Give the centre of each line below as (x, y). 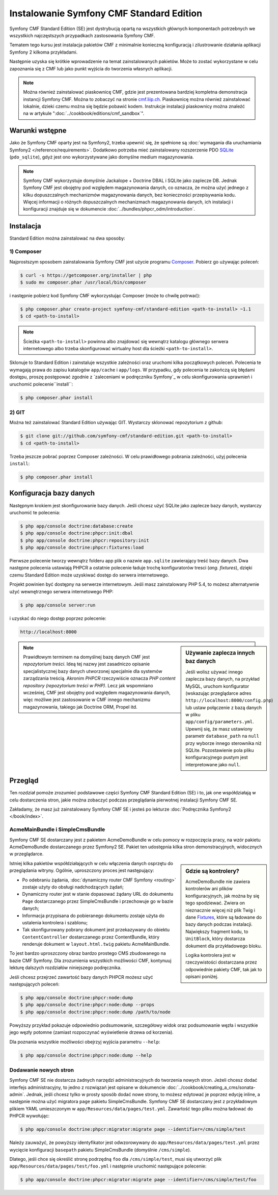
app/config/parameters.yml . (220, 722)
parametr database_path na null (223, 736)
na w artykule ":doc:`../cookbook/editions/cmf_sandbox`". (84, 113)
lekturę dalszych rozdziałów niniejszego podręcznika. (65, 968)
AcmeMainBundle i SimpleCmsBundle (57, 829)
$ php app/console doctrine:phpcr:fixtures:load (82, 548)
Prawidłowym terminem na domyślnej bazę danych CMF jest (87, 657)
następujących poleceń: (34, 984)
